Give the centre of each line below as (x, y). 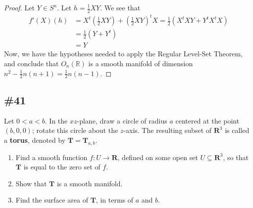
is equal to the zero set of (62, 167)
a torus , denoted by (35, 140)
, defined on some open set (158, 157)
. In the (56, 120)
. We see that (120, 7)
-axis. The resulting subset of (168, 130)
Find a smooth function (51, 157)
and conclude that (31, 63)
